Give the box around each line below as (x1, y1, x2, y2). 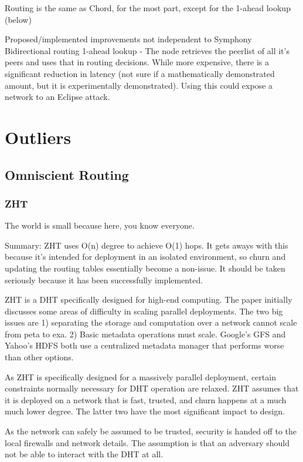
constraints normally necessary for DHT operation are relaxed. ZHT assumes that (5, 382, 299, 394)
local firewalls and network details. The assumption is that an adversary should (5, 436, 290, 448)
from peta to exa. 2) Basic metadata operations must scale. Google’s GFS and (5, 327, 286, 340)
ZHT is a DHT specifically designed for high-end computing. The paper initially (5, 293, 292, 306)
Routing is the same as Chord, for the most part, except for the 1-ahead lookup (5, 2, 291, 14)
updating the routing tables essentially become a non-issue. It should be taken (5, 262, 285, 274)
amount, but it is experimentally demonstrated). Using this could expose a (5, 79, 273, 91)
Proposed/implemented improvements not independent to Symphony (5, 33, 252, 45)
